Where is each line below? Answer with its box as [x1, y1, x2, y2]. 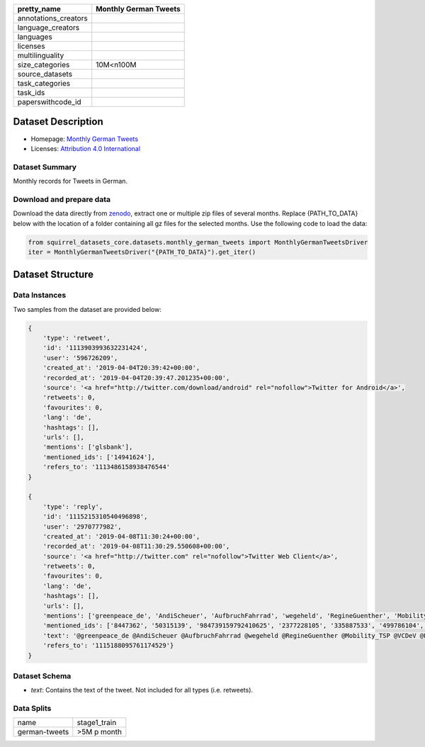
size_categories [17, 60, 70, 69]
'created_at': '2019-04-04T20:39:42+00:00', [42, 364, 200, 372]
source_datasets [17, 69, 73, 79]
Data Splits [13, 704, 52, 714]
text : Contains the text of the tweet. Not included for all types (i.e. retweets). [30, 686, 254, 695]
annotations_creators [17, 13, 88, 23]
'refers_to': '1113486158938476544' [42, 463, 170, 471]
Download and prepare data [13, 194, 111, 204]
